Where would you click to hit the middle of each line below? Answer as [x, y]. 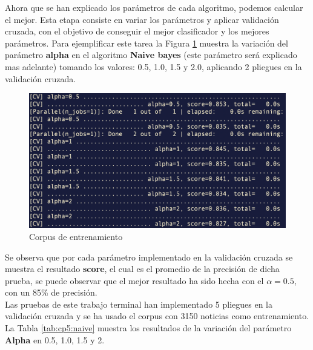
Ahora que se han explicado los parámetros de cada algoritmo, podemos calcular [154, 7]
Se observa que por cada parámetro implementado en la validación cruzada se [149, 257]
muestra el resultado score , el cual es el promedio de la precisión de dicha [142, 269]
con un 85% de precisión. [51, 292]
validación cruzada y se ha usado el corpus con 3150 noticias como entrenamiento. [157, 316]
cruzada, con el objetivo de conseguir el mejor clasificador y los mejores [137, 31]
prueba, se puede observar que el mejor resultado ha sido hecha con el [134, 280]
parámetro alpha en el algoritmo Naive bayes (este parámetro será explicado [151, 55]
